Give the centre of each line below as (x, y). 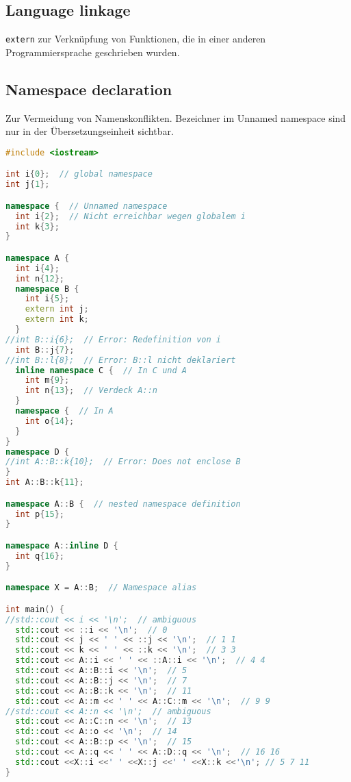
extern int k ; (57, 319)
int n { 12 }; (40, 278)
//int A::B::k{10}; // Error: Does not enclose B (123, 462)
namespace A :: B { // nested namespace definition (123, 504)
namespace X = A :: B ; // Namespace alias (101, 588)
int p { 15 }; (40, 514)
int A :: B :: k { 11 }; (45, 482)
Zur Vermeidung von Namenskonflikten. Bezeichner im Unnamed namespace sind (176, 117)
